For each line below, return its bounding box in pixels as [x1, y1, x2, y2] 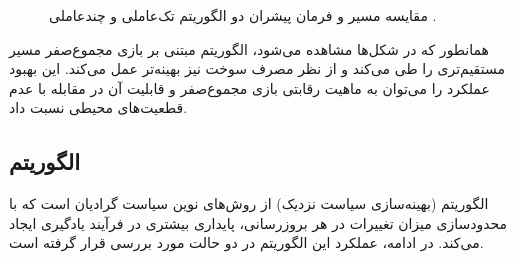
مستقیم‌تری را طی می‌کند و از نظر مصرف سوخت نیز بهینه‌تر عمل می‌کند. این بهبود [9, 58, 505, 79]
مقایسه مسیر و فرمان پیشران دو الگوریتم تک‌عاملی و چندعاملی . [49, 5, 437, 25]
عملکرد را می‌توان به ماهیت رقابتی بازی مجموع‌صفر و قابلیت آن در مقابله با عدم [9, 77, 490, 98]
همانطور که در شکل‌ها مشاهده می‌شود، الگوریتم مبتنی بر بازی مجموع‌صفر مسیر [9, 38, 489, 59]
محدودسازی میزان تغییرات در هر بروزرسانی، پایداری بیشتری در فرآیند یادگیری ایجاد [9, 212, 508, 233]
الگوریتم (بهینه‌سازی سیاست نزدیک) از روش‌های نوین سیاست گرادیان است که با [9, 193, 489, 214]
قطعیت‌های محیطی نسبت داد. [9, 97, 188, 118]
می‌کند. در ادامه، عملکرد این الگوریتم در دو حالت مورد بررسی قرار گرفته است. [9, 232, 484, 253]
